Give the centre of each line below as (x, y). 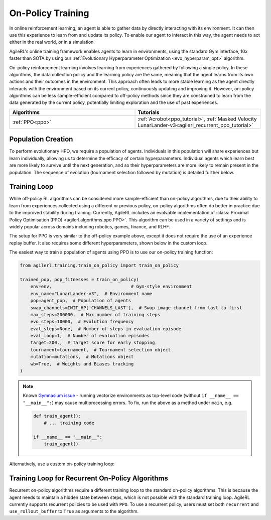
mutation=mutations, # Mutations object (82, 357)
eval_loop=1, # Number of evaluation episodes (90, 336)
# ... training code (69, 423)
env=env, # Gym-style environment (111, 287)
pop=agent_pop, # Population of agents (81, 301)
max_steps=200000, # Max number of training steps (95, 314)
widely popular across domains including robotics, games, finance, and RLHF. (90, 227)
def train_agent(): (57, 416)
